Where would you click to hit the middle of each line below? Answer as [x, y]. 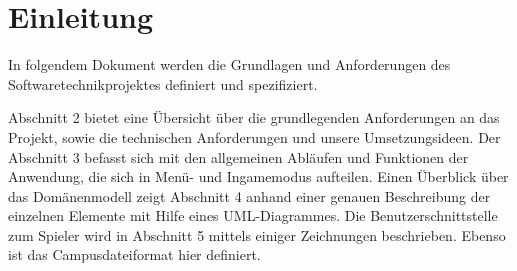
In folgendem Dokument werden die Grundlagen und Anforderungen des [229, 64]
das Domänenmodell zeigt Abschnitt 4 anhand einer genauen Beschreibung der [249, 195]
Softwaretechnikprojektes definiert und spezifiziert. [163, 83]
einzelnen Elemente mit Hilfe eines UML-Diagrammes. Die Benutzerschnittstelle [253, 215]
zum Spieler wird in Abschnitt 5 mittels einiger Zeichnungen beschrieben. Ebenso [257, 234]
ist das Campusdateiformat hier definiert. [134, 254]
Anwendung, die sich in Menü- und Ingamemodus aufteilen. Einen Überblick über [258, 176]
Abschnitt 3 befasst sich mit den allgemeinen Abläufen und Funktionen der [238, 156]
